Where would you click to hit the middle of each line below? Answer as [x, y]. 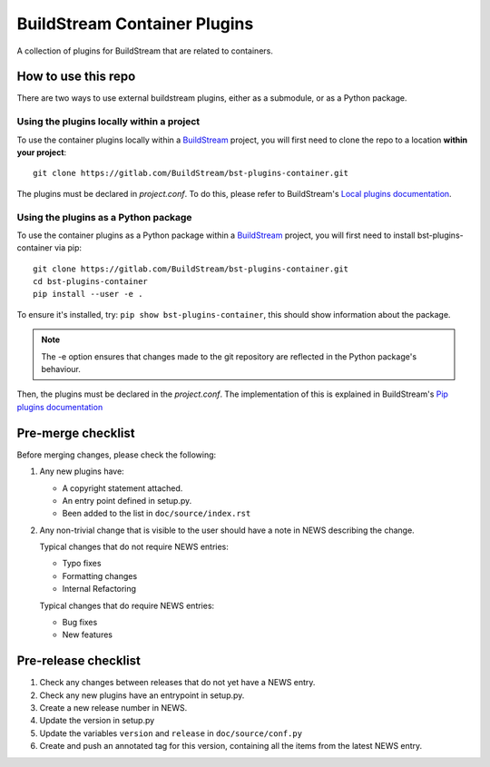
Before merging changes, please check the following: [117, 455]
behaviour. [61, 369]
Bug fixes [80, 623]
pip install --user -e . [88, 294]
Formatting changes [100, 575]
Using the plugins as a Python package [104, 217]
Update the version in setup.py [97, 721]
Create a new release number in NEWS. [113, 708]
